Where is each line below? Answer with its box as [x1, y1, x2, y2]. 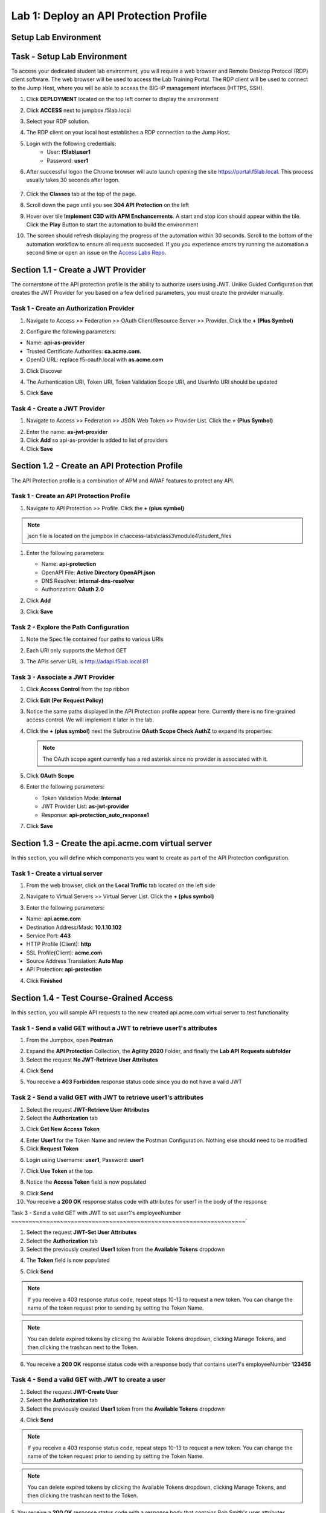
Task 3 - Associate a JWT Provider [11, 672, 115, 681]
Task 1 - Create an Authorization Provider [11, 304, 135, 313]
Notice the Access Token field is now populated [26, 1178, 146, 1186]
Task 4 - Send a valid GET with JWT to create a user [11, 1376, 166, 1384]
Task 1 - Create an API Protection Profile [11, 492, 131, 501]
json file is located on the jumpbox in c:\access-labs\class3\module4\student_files [27, 533, 232, 540]
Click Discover [26, 367, 63, 375]
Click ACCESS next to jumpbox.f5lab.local [26, 107, 131, 114]
